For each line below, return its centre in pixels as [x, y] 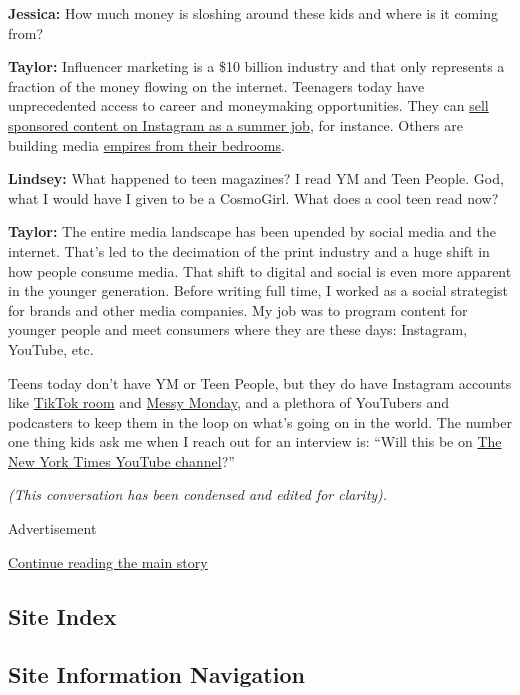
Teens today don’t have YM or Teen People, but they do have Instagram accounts [260, 382]
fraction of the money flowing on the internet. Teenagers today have [216, 85]
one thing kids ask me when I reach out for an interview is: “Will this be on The [255, 441]
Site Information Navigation [156, 674]
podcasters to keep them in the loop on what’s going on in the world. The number [260, 421]
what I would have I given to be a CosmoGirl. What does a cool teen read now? [253, 197]
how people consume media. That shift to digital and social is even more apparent [260, 270]
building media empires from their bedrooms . [146, 144]
